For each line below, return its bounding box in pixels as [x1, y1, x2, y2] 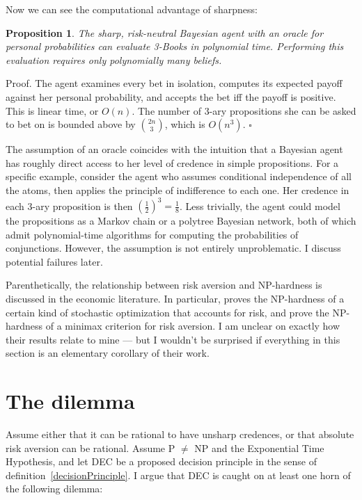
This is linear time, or [6, 103, 99, 118]
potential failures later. [6, 254, 103, 268]
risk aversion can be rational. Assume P [6, 440, 175, 455]
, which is [164, 117, 205, 131]
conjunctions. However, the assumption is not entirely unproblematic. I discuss [6, 241, 341, 255]
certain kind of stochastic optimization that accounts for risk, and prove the [6, 305, 329, 319]
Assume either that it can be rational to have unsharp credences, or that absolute [6, 427, 354, 442]
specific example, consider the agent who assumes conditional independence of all [6, 169, 352, 184]
